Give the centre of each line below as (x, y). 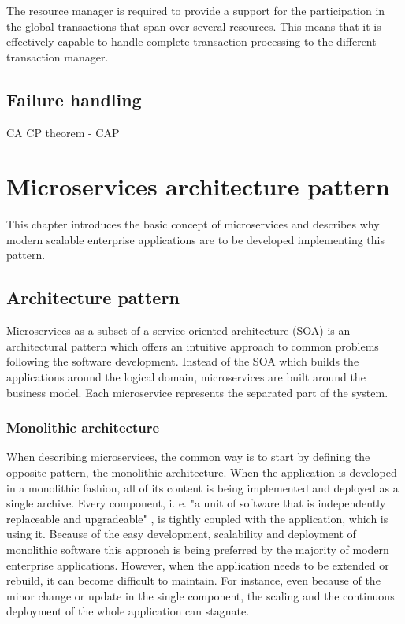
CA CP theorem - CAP (63, 132)
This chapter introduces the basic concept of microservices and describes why (193, 224)
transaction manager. (58, 56)
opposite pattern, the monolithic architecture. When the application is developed (202, 472)
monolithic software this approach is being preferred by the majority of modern (198, 550)
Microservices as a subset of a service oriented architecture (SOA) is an (178, 331)
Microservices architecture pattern (198, 186)
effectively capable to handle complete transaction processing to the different (191, 41)
